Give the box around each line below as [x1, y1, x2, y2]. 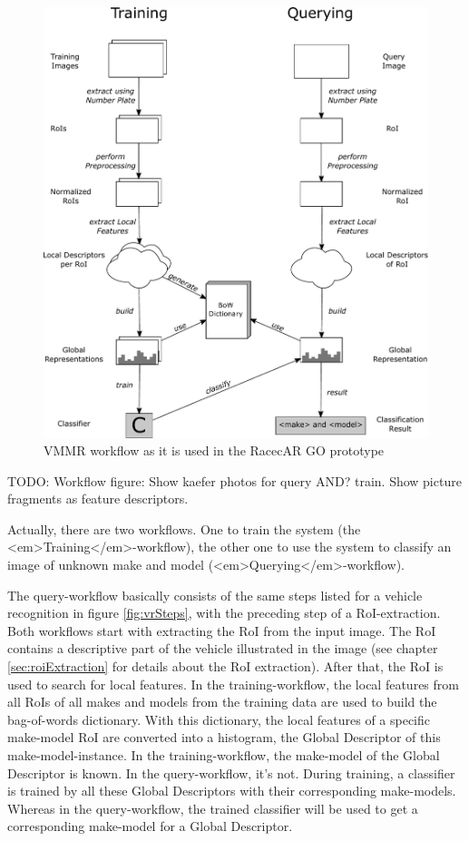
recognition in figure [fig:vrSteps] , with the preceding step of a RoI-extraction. [7, 603, 441, 622]
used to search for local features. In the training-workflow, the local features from [7, 674, 459, 693]
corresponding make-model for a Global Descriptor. [7, 817, 293, 836]
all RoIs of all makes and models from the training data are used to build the [7, 692, 437, 711]
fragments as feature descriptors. [7, 489, 189, 508]
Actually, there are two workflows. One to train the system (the [7, 519, 361, 538]
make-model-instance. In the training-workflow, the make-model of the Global [7, 746, 440, 764]
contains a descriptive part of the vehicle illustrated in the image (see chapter [7, 639, 438, 658]
